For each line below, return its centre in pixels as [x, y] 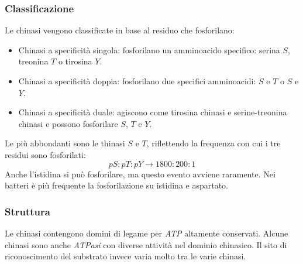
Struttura [27, 211]
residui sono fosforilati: [45, 154]
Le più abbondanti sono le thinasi [65, 143]
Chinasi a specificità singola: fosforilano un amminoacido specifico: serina [149, 49]
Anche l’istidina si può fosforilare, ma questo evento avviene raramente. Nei [140, 174]
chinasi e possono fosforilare [68, 123]
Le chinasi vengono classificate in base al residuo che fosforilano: [120, 30]
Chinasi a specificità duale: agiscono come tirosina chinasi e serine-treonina [153, 112]
